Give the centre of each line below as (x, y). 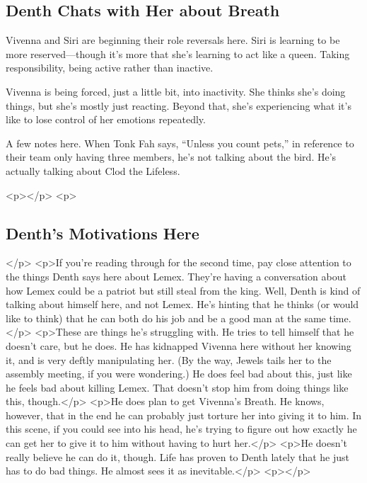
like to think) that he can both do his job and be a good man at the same (166, 318)
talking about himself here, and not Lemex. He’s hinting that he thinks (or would (182, 304)
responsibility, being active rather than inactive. (110, 68)
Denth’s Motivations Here (103, 233)
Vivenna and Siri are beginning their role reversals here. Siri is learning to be (173, 40)
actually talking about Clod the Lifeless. (93, 170)
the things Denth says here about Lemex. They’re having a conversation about (176, 276)
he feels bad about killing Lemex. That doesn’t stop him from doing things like (177, 387)
